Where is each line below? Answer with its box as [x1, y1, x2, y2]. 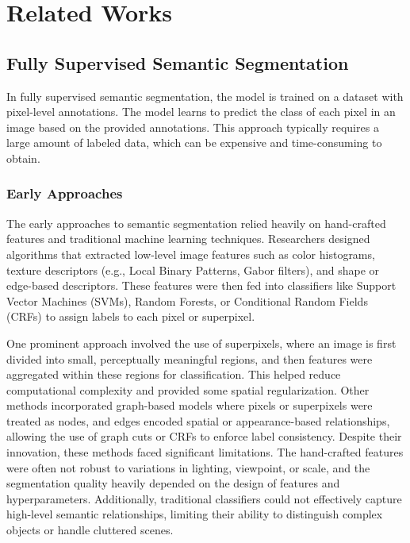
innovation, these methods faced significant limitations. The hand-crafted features [6, 444, 404, 460]
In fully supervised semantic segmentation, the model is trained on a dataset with [6, 87, 404, 104]
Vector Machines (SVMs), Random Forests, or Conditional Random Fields [6, 292, 368, 309]
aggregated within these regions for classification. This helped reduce [6, 366, 341, 383]
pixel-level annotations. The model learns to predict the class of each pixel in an [6, 103, 396, 120]
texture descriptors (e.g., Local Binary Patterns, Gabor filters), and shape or [6, 261, 380, 278]
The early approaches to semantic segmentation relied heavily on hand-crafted [6, 214, 386, 231]
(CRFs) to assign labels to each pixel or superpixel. [6, 308, 255, 325]
